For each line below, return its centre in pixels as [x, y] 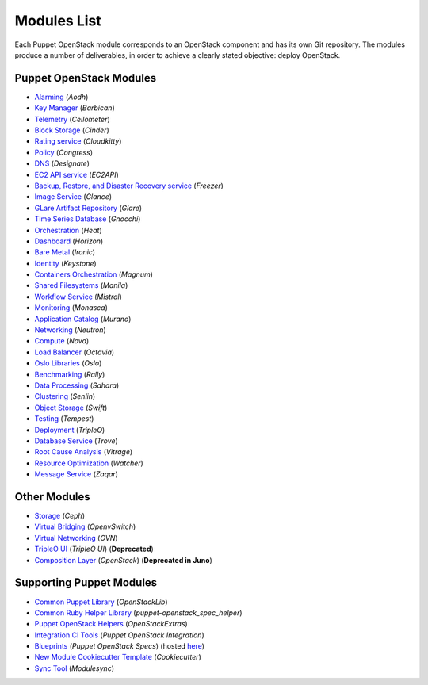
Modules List [58, 21]
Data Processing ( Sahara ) [77, 385]
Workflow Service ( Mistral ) [78, 297]
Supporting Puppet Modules [86, 583]
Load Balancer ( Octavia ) [75, 352]
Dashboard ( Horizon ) [69, 241]
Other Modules [52, 497]
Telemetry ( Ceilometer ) [72, 119]
